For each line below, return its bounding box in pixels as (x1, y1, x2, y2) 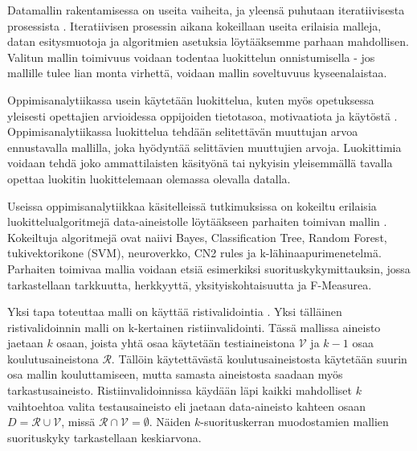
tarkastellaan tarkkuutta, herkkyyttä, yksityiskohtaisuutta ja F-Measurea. (7, 276, 372, 293)
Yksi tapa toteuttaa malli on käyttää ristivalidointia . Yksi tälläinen (7, 303, 342, 320)
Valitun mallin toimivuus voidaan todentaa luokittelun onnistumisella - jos (7, 48, 375, 65)
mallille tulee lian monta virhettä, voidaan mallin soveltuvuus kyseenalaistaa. (7, 64, 387, 81)
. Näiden (149, 413, 191, 430)
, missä (61, 413, 96, 430)
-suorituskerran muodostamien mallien (200, 413, 389, 430)
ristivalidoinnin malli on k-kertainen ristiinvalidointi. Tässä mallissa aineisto (7, 318, 381, 335)
